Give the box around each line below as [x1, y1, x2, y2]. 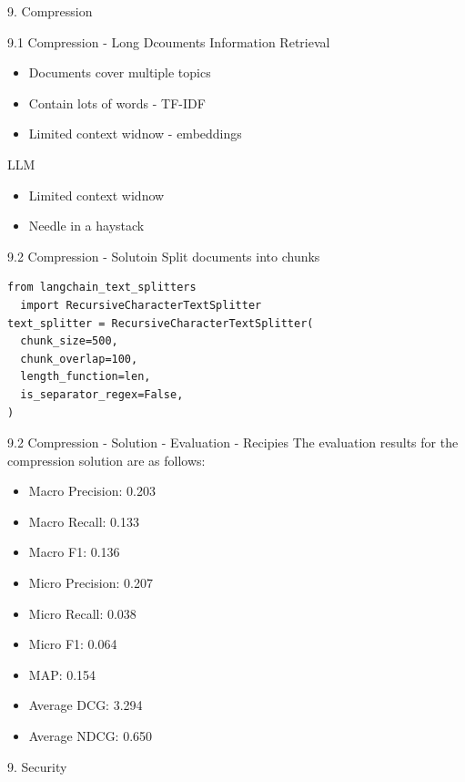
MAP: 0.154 [28, 664, 96, 684]
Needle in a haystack [28, 216, 145, 235]
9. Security [7, 756, 67, 776]
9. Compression [7, 2, 93, 20]
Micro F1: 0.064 [28, 634, 117, 653]
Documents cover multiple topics [28, 63, 211, 82]
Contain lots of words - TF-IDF [28, 93, 206, 112]
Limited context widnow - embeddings [28, 124, 242, 143]
